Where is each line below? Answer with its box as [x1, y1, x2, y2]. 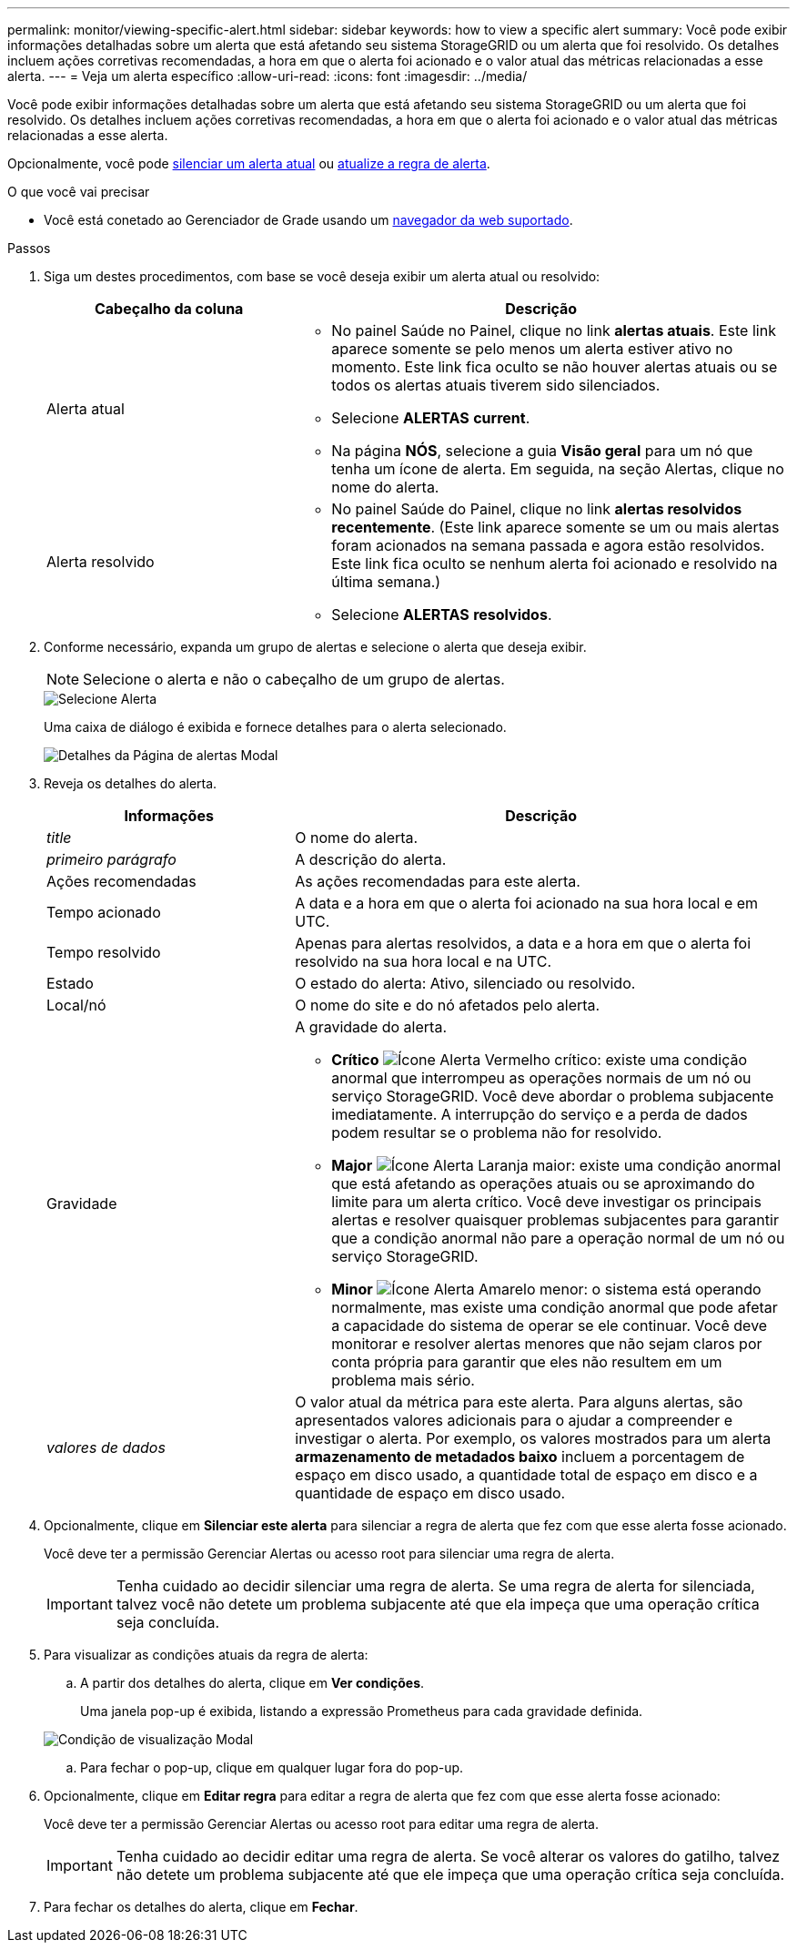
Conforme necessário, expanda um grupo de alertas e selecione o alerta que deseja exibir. [44, 639, 587, 655]
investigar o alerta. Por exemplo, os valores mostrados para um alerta [295, 1429, 772, 1447]
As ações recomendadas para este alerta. [295, 872, 580, 890]
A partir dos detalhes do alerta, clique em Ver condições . [80, 1675, 425, 1691]
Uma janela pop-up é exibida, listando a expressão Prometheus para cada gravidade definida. [80, 1703, 643, 1719]
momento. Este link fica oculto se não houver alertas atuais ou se [331, 358, 778, 376]
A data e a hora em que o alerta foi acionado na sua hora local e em [295, 894, 759, 912]
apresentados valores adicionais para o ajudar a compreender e [295, 1411, 733, 1429]
